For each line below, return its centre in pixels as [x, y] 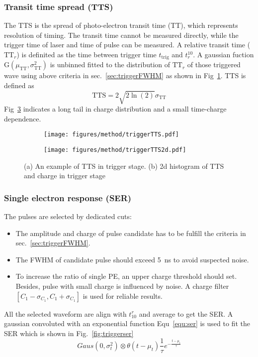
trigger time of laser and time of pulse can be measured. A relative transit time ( [127, 45]
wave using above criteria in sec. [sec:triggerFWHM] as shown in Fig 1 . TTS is [125, 75]
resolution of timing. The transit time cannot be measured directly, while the [121, 35]
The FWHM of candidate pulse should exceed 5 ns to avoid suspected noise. [132, 259]
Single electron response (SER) [68, 197]
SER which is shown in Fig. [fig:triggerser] [69, 333]
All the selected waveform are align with [65, 313]
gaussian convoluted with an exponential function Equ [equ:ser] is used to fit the [127, 323]
